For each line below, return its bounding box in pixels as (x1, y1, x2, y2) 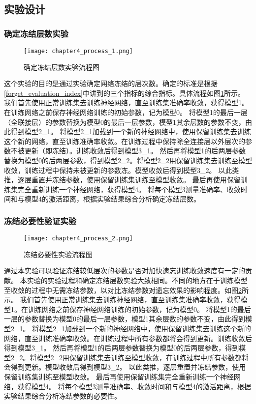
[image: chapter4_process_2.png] (24, 235, 133, 242)
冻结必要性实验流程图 (24, 249, 93, 259)
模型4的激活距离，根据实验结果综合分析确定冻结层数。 (24, 194, 200, 204)
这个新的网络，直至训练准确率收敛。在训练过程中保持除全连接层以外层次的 (4, 136, 245, 146)
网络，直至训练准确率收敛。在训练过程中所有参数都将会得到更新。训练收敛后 (4, 333, 252, 343)
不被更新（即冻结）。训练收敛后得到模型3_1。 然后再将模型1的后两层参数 (10, 145, 246, 156)
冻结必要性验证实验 (4, 214, 77, 227)
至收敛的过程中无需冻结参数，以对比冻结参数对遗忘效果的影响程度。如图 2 (4, 285, 242, 295)
